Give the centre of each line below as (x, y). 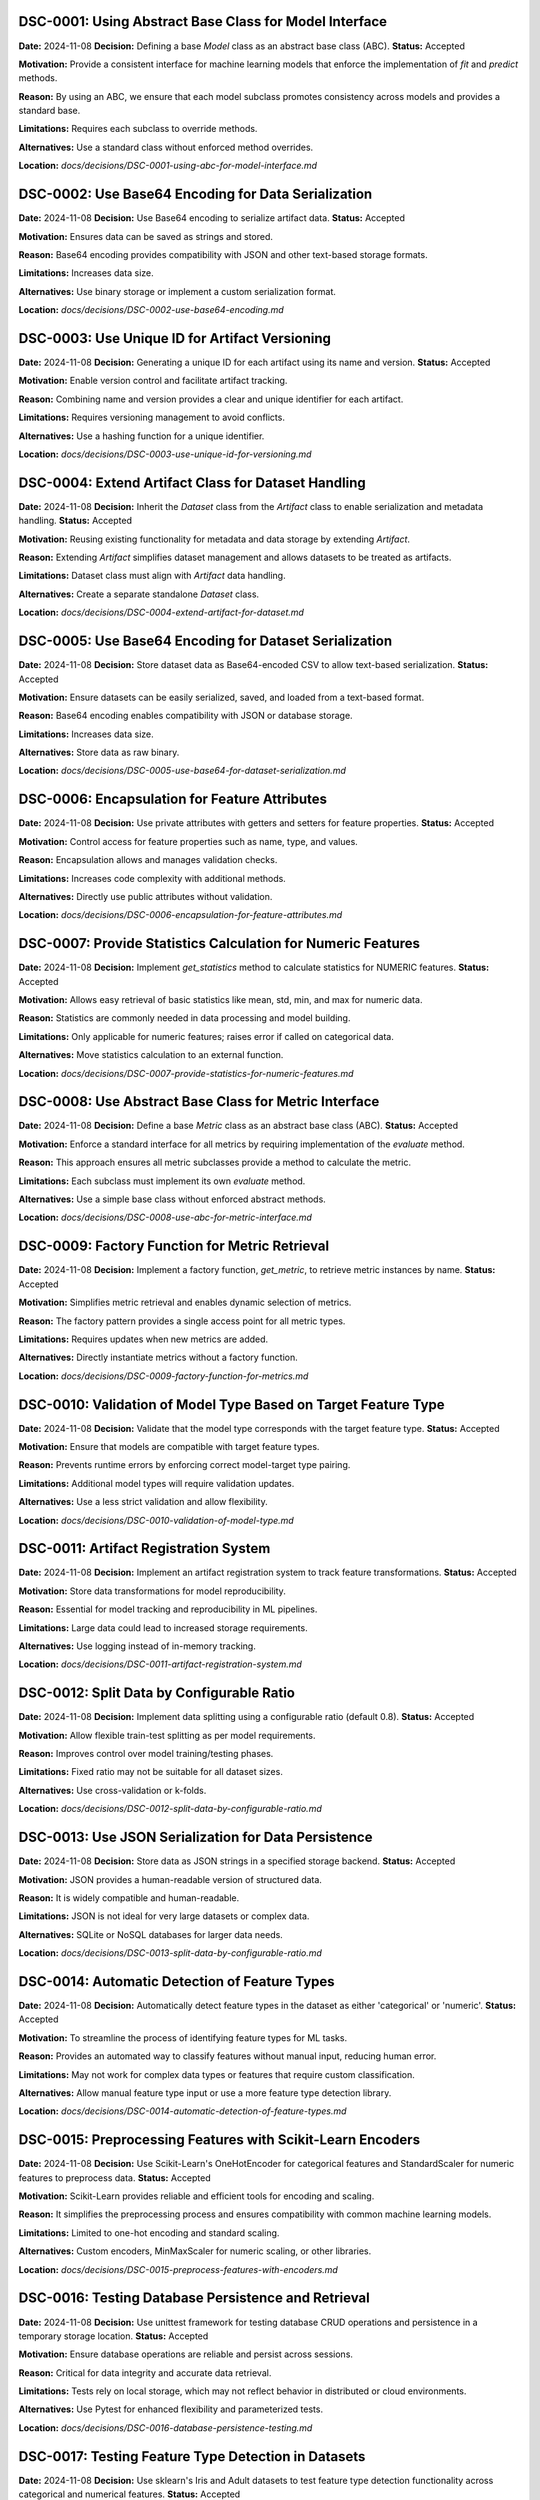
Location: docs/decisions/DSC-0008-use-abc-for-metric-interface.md (165, 1217)
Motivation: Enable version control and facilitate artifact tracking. (153, 381)
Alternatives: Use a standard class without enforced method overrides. (166, 147)
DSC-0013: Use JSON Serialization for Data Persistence (195, 1837)
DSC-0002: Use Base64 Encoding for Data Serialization (195, 194)
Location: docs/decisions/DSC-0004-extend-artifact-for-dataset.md (161, 612)
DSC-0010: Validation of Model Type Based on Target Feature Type (231, 1404)
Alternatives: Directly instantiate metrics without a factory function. (158, 1357)
